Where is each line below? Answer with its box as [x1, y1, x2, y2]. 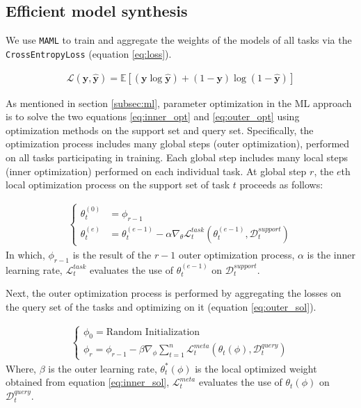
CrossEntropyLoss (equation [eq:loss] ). [6, 46, 172, 60]
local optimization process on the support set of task [6, 177, 230, 192]
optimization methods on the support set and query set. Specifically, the [6, 122, 314, 137]
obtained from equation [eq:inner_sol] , [6, 375, 170, 389]
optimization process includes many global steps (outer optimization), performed [6, 136, 350, 151]
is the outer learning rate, [48, 361, 157, 375]
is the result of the [72, 247, 152, 261]
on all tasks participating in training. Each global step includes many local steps [6, 149, 348, 164]
